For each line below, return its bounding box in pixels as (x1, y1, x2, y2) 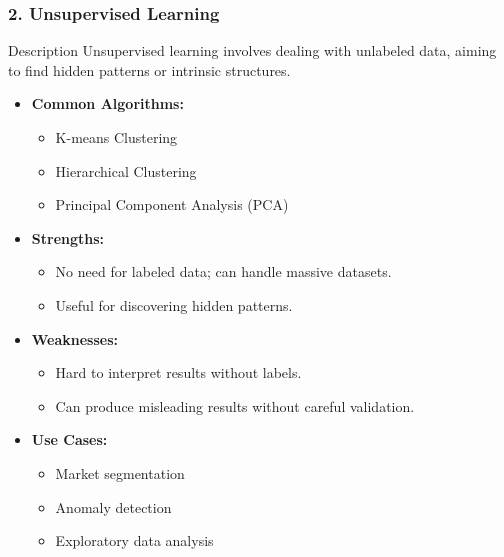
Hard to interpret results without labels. (55, 362, 302, 383)
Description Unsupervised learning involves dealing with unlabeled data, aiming (8, 40, 497, 61)
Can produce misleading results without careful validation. (55, 395, 415, 416)
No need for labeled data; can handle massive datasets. (55, 261, 392, 282)
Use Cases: (31, 429, 108, 450)
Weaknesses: (31, 328, 119, 349)
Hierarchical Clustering (55, 160, 197, 181)
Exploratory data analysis (55, 530, 214, 551)
